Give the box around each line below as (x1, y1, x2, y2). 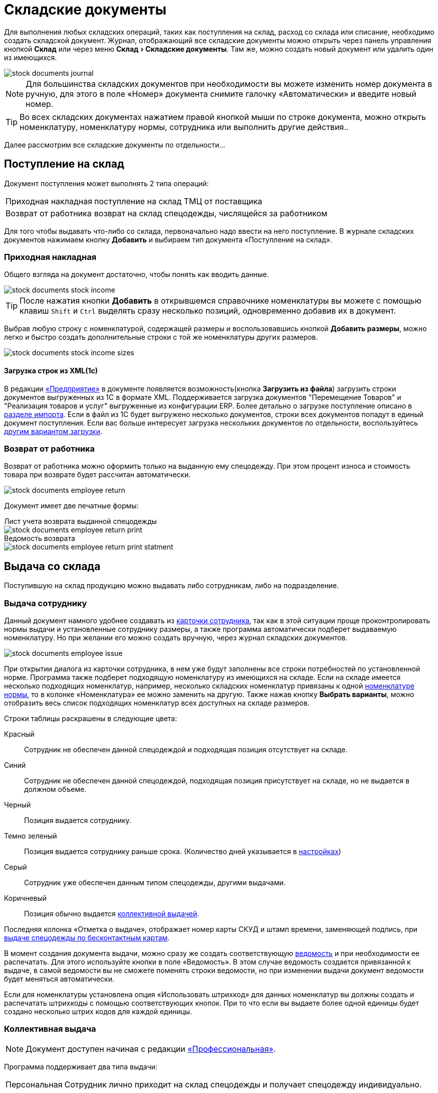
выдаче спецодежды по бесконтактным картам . (4, 933, 170, 942)
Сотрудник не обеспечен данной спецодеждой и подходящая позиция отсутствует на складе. (24, 745, 348, 754)
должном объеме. (24, 784, 87, 793)
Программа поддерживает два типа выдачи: (4, 1062, 158, 1071)
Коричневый (4, 893, 47, 902)
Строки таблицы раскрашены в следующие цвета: (4, 714, 177, 723)
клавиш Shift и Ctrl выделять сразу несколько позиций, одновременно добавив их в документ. (20, 306, 396, 316)
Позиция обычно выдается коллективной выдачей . (24, 909, 199, 918)
